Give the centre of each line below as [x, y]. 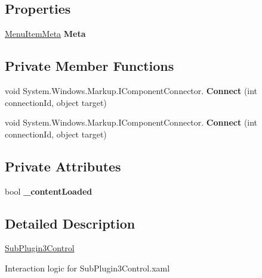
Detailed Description [70, 223]
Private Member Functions [90, 66]
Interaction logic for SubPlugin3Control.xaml [87, 268]
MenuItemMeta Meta [45, 34]
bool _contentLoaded [49, 191]
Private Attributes [63, 166]
